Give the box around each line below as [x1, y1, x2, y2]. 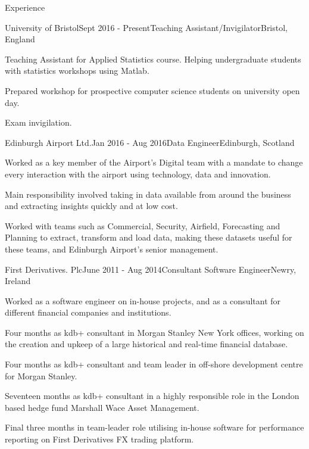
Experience [5, 1, 45, 13]
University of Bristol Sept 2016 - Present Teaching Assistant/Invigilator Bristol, [5, 21, 288, 33]
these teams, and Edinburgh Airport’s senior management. [5, 242, 219, 255]
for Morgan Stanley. [5, 369, 77, 382]
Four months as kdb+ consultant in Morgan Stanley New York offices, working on [5, 326, 304, 338]
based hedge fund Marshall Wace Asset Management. [5, 401, 199, 413]
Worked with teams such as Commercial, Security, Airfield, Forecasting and [5, 219, 280, 232]
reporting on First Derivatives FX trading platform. [5, 433, 194, 445]
